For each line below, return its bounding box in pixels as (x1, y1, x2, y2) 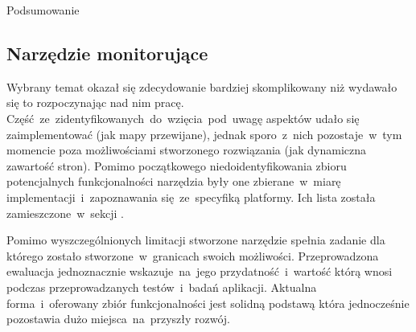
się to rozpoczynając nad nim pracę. (6, 94, 184, 111)
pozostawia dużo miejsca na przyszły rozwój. (6, 310, 230, 327)
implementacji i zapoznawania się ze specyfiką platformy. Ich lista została (6, 188, 376, 205)
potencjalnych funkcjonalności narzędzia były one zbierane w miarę (6, 173, 341, 190)
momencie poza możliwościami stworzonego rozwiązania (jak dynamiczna (6, 141, 367, 158)
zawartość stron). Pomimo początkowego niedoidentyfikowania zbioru (6, 157, 347, 174)
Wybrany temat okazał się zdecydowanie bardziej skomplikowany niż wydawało (6, 78, 397, 95)
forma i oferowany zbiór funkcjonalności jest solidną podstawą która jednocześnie (6, 294, 410, 311)
